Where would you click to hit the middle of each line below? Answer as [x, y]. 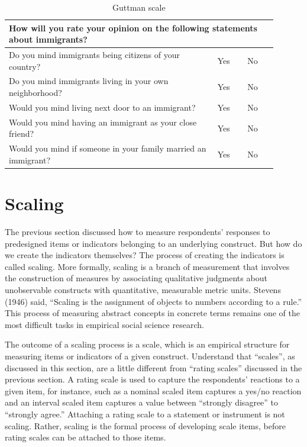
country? [25, 66]
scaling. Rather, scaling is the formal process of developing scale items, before [145, 425]
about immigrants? [48, 39]
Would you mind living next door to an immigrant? [102, 107]
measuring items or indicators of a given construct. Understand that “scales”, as [150, 356]
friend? [22, 134]
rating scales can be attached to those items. [85, 437]
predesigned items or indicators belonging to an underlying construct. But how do [153, 243]
